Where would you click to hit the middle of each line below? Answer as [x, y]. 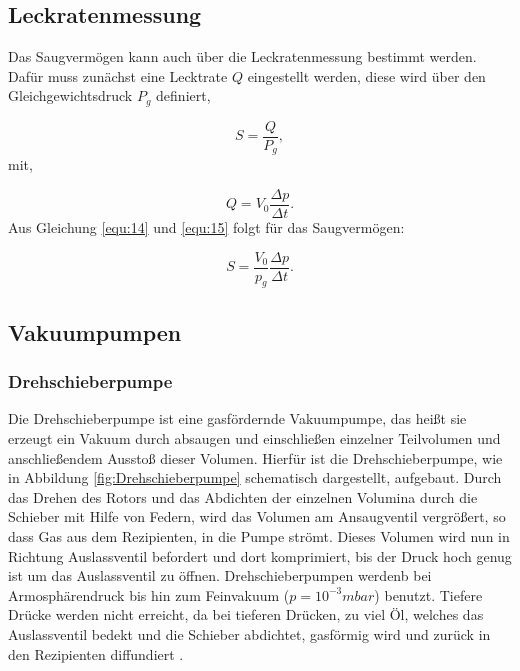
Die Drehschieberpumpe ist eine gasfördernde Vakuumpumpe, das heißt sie [237, 418]
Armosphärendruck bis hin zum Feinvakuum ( [149, 594]
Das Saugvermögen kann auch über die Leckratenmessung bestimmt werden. [242, 56]
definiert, [183, 95]
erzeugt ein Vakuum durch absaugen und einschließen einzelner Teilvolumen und [254, 438]
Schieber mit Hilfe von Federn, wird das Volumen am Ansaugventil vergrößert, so [257, 516]
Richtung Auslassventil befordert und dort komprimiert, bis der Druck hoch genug [260, 555]
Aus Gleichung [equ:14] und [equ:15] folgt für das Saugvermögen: [206, 227]
